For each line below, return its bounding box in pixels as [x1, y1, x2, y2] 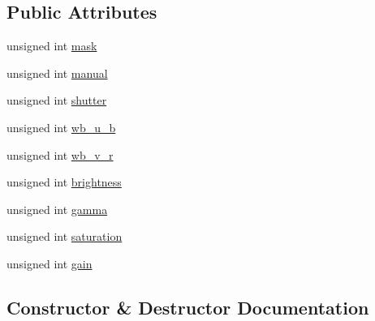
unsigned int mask [6, 37, 97, 54]
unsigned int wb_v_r [6, 146, 114, 163]
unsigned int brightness [6, 173, 122, 190]
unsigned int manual [6, 64, 108, 81]
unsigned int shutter [6, 92, 107, 109]
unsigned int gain [6, 255, 93, 272]
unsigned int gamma [6, 200, 108, 217]
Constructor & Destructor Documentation [6, 294, 369, 319]
